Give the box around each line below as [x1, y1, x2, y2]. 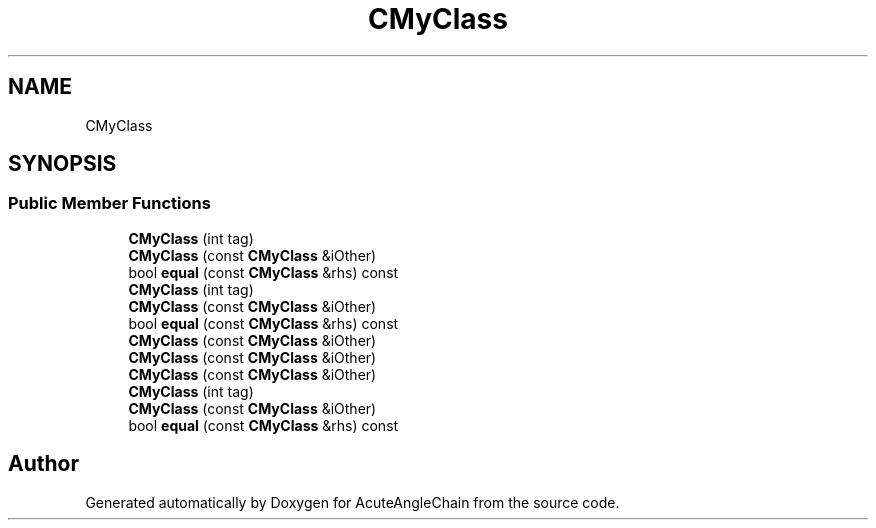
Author [8, 451, 79, 477]
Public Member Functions [8, 193, 211, 214]
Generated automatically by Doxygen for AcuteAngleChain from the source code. [85, 493, 620, 511]
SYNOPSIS [8, 151, 117, 177]
